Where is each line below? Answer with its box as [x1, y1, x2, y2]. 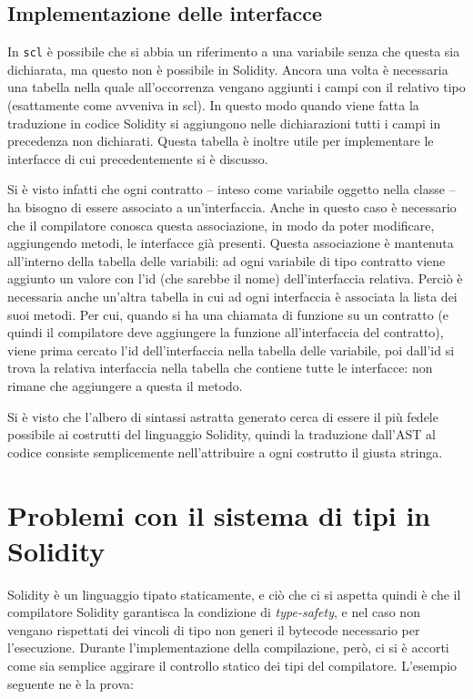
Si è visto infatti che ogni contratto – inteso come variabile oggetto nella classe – [7, 180, 456, 199]
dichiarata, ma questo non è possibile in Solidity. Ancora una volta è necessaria [7, 59, 448, 78]
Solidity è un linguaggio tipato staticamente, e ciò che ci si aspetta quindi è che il [7, 584, 461, 603]
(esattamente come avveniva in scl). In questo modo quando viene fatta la [7, 96, 419, 115]
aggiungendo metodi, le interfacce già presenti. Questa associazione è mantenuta [7, 233, 454, 252]
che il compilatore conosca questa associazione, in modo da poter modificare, [7, 215, 435, 234]
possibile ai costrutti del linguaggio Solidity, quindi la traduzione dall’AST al [7, 425, 436, 444]
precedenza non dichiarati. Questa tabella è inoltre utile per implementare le [7, 131, 434, 150]
